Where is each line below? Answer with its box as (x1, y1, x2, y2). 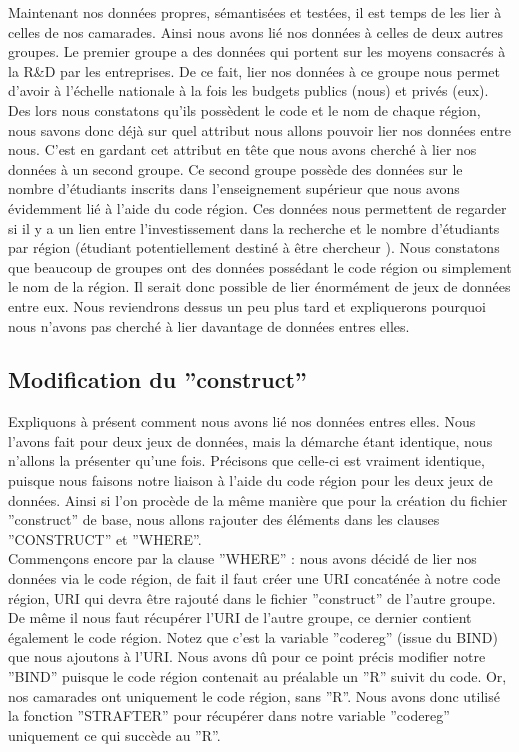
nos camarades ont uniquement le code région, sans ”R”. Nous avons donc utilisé (8, 685, 500, 706)
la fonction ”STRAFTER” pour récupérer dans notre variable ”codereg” (8, 705, 450, 726)
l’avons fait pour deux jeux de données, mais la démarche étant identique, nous (8, 430, 493, 451)
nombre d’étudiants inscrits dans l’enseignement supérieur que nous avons (8, 178, 460, 199)
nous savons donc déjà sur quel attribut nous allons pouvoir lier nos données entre (8, 119, 511, 140)
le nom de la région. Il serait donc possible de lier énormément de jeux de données (8, 276, 511, 297)
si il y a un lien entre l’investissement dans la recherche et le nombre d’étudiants (8, 217, 500, 238)
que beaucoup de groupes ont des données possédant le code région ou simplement (8, 256, 512, 277)
